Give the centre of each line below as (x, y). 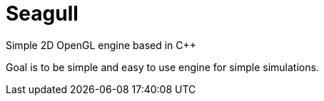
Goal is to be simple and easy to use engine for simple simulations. (162, 67)
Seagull (42, 14)
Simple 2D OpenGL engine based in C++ (101, 45)
